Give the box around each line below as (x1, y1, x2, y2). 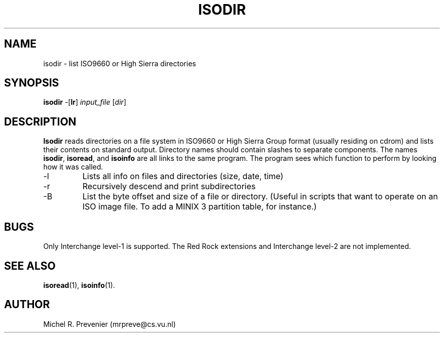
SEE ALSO (4, 259, 56, 272)
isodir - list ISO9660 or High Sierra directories (43, 59, 196, 68)
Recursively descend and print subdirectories (82, 181, 256, 192)
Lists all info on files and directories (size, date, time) (82, 171, 284, 182)
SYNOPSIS (4, 76, 59, 90)
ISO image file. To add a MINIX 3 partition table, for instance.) (82, 201, 317, 212)
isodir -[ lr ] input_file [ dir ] (43, 98, 126, 107)
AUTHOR (4, 298, 50, 311)
